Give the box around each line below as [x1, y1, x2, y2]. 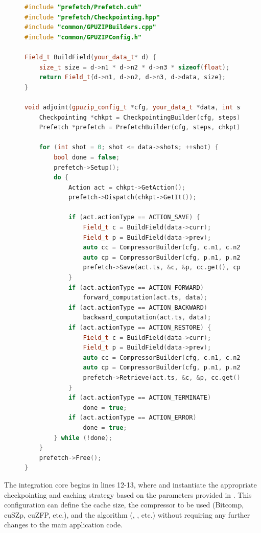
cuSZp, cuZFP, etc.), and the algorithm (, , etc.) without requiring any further [4, 509, 250, 520]
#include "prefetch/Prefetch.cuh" [25, 4, 142, 11]
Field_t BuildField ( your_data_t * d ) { [25, 53, 156, 61]
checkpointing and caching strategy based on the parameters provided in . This [4, 489, 252, 500]
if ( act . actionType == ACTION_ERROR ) [68, 414, 197, 422]
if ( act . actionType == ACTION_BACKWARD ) [68, 304, 208, 311]
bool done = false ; [54, 153, 120, 161]
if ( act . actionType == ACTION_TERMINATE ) [68, 394, 211, 402]
